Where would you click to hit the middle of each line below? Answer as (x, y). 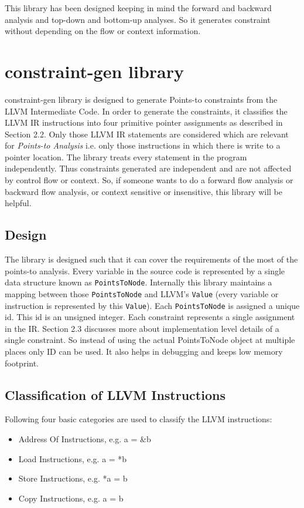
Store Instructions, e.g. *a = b (73, 478)
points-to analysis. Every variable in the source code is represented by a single (145, 270)
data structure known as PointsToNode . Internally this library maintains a (139, 282)
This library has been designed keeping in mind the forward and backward (138, 8)
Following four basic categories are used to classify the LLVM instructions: (139, 419)
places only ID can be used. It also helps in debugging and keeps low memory (144, 351)
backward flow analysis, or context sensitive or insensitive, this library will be (144, 191)
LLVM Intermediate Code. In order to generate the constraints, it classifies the (146, 111)
